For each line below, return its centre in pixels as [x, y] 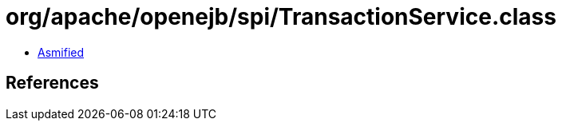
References [52, 83]
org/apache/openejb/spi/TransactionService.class [281, 17]
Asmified [61, 52]
